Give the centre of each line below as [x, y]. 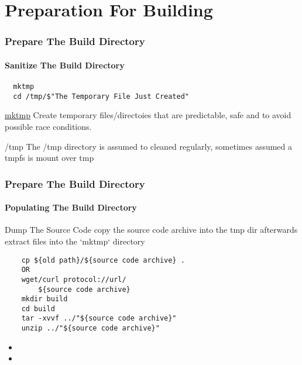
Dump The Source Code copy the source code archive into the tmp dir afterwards [151, 230]
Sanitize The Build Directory [65, 65]
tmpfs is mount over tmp [49, 158]
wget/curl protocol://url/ [74, 279]
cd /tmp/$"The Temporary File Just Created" [101, 96]
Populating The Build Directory [71, 207]
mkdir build [44, 299]
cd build [38, 309]
